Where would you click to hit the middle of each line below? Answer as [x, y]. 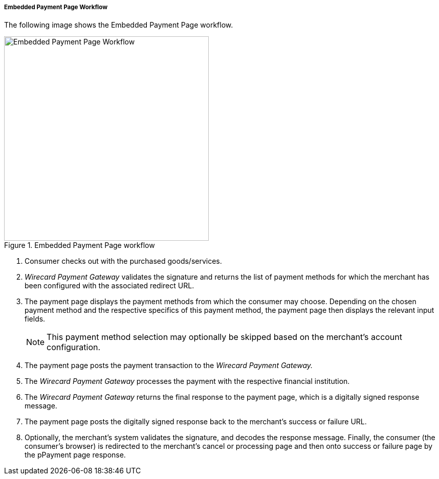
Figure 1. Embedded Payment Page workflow [80, 245]
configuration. [74, 347]
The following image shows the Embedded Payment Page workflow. [119, 25]
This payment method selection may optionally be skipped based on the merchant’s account [225, 337]
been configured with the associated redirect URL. [109, 286]
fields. [35, 319]
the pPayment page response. [75, 455]
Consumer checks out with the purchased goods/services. [123, 261]
